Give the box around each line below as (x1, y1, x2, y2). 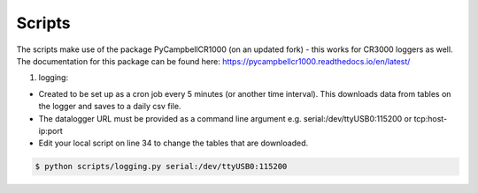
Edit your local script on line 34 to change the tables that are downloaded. (38, 137, 309, 149)
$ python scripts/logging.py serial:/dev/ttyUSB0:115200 (35, 161, 288, 172)
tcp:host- (413, 113, 448, 123)
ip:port (38, 125, 64, 136)
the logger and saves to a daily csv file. (38, 101, 181, 112)
